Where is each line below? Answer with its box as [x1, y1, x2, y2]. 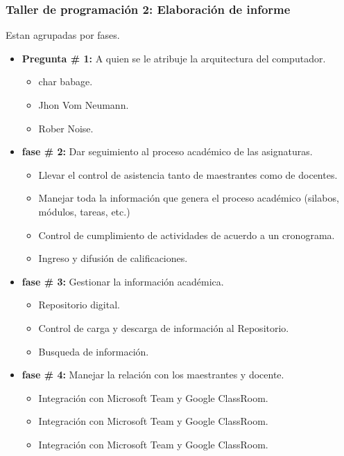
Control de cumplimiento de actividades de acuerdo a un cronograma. [38, 227, 335, 242]
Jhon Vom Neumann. [38, 98, 129, 112]
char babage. [38, 74, 93, 89]
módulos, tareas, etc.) [38, 204, 130, 218]
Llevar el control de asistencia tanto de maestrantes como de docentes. [38, 167, 338, 182]
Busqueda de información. [38, 344, 149, 358]
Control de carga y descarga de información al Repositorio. [38, 320, 289, 335]
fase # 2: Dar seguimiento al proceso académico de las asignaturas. [21, 144, 313, 159]
